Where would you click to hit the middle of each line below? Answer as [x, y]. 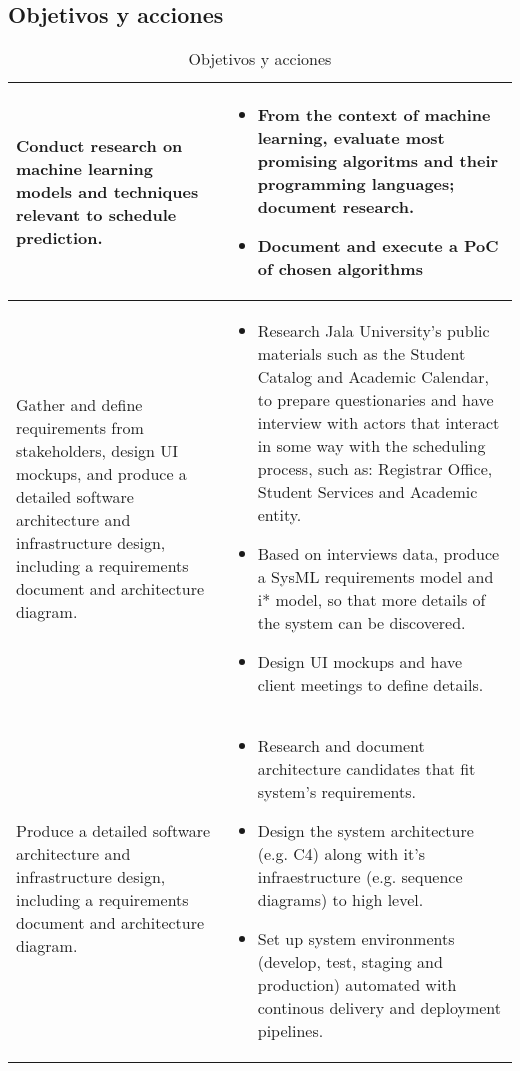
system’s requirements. [336, 792]
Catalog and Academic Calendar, [373, 377]
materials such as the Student [361, 354]
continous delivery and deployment [379, 1008]
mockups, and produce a [101, 473]
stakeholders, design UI [97, 450]
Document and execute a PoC [378, 246]
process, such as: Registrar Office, [375, 469]
